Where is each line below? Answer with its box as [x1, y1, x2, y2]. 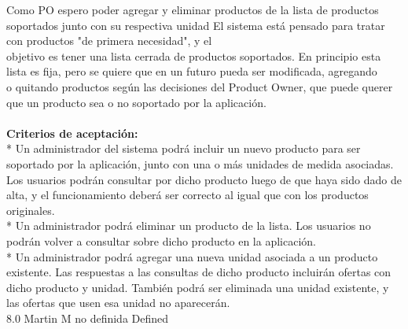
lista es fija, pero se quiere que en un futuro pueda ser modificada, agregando [6, 63, 377, 79]
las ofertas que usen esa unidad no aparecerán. [6, 294, 230, 311]
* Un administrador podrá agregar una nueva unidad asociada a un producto [6, 248, 378, 264]
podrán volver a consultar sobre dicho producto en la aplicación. [6, 232, 316, 249]
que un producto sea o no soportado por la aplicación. [6, 94, 266, 110]
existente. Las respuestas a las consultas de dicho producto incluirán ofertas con [6, 264, 391, 280]
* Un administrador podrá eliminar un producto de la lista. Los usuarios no [6, 217, 371, 234]
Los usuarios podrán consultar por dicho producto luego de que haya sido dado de [6, 171, 402, 187]
